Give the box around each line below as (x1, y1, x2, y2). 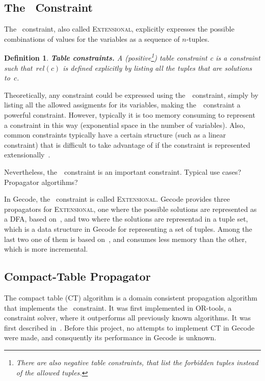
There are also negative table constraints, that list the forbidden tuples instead (16, 357, 258, 367)
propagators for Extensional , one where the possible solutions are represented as (4, 203, 257, 214)
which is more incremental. (4, 243, 88, 254)
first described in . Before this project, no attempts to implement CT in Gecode (4, 322, 255, 333)
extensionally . (4, 149, 50, 160)
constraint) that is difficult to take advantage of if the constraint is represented (4, 139, 251, 150)
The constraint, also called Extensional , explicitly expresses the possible (4, 23, 234, 34)
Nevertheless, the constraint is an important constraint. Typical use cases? (4, 166, 242, 177)
